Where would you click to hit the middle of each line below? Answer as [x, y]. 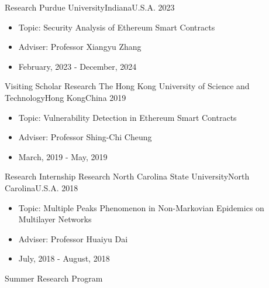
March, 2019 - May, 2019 [63, 156]
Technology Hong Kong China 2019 [65, 97]
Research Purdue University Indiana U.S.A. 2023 [90, 7]
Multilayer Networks [55, 219]
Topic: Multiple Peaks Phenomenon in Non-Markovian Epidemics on [141, 207]
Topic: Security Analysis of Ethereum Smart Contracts [117, 27]
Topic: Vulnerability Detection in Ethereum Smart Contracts [127, 117]
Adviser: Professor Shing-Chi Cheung [85, 137]
